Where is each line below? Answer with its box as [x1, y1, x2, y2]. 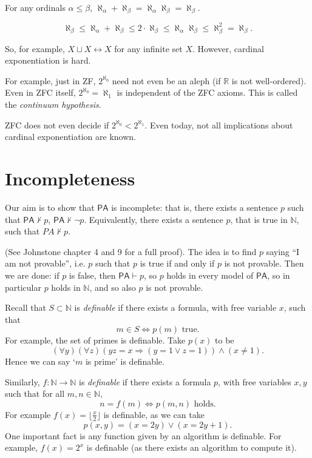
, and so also [89, 280, 136, 293]
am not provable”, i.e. [5, 257, 86, 270]
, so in [267, 268, 290, 281]
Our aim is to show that [5, 201, 95, 213]
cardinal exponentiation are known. [5, 130, 136, 143]
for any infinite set [114, 42, 183, 55]
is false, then [69, 268, 116, 281]
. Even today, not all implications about [144, 118, 293, 131]
